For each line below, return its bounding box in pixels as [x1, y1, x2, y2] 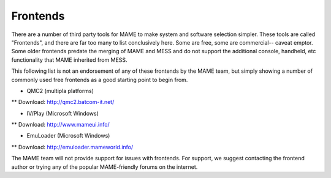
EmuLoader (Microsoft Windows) [26, 132, 110, 139]
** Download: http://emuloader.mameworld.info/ [11, 143, 134, 150]
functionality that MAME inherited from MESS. [11, 56, 128, 64]
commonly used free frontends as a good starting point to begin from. [11, 76, 188, 83]
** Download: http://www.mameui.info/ [11, 121, 110, 128]
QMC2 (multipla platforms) [26, 87, 94, 94]
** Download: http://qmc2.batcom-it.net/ [11, 98, 115, 106]
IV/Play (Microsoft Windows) [26, 109, 99, 117]
